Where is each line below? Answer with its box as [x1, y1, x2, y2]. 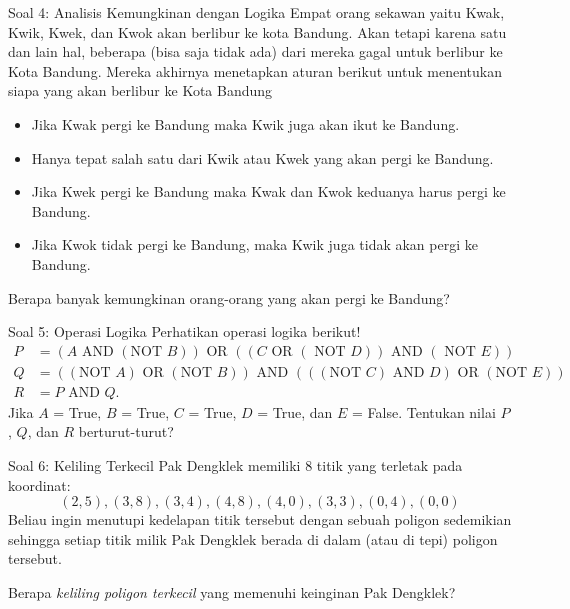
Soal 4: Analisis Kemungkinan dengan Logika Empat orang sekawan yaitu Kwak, [8, 2, 505, 22]
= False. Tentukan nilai [352, 401, 496, 422]
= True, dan [257, 401, 333, 422]
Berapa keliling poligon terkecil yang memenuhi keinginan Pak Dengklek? [8, 581, 456, 602]
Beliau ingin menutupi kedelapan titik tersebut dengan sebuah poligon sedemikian [8, 509, 512, 530]
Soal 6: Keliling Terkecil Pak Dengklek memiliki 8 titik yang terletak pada [8, 455, 463, 475]
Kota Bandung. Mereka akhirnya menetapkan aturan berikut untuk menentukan [8, 60, 502, 81]
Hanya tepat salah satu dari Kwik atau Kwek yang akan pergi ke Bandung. [31, 147, 494, 168]
